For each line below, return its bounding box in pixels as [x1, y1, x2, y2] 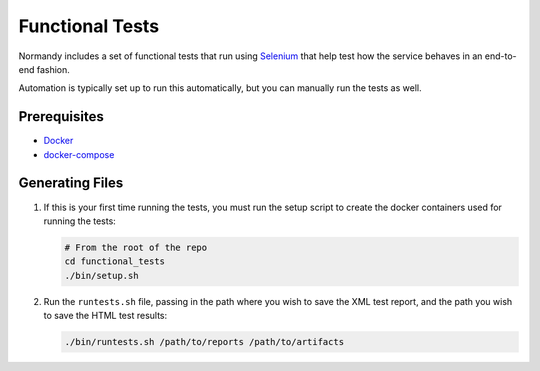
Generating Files [18, 175, 124, 192]
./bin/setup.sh [64, 270, 139, 281]
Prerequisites [18, 108, 104, 125]
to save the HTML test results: [43, 310, 168, 322]
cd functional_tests [64, 256, 165, 267]
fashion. [36, 63, 70, 75]
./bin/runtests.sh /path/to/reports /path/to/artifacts [64, 336, 345, 348]
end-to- [484, 50, 517, 62]
